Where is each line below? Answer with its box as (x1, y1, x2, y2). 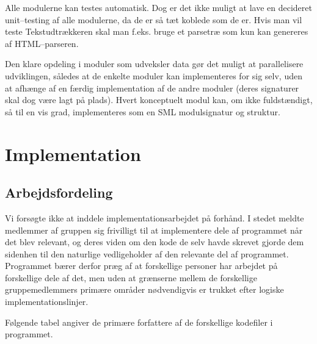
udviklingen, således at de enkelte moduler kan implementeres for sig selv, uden (5, 69, 302, 82)
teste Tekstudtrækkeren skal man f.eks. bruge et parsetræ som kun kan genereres (5, 25, 308, 38)
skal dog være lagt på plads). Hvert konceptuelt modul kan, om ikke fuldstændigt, (5, 93, 313, 106)
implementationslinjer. (5, 295, 89, 308)
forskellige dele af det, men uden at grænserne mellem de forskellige (5, 271, 257, 284)
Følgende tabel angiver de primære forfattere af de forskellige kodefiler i (5, 315, 273, 328)
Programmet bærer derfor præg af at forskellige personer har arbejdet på (5, 259, 278, 272)
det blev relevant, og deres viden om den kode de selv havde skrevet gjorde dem (5, 235, 304, 248)
